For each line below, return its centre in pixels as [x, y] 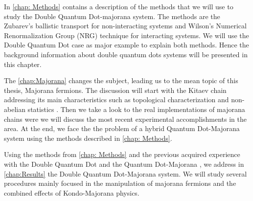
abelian [15, 109]
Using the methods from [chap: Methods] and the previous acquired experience [122, 154]
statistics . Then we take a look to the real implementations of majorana [136, 109]
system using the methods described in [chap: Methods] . [88, 138]
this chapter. [23, 64]
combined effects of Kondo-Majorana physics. [72, 192]
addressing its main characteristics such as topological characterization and [116, 100]
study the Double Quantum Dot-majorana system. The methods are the [112, 16]
